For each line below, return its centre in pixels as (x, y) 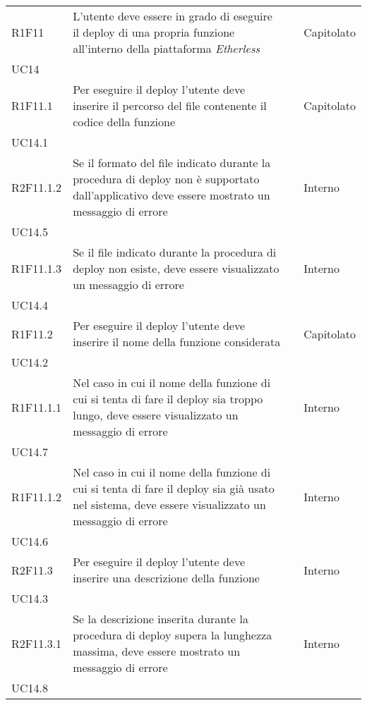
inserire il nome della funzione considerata (177, 342)
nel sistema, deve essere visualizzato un (169, 504)
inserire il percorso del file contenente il (170, 105)
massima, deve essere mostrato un (157, 651)
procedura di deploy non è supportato (166, 179)
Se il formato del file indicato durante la (172, 163)
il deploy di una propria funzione (154, 32)
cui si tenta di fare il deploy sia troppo (168, 399)
